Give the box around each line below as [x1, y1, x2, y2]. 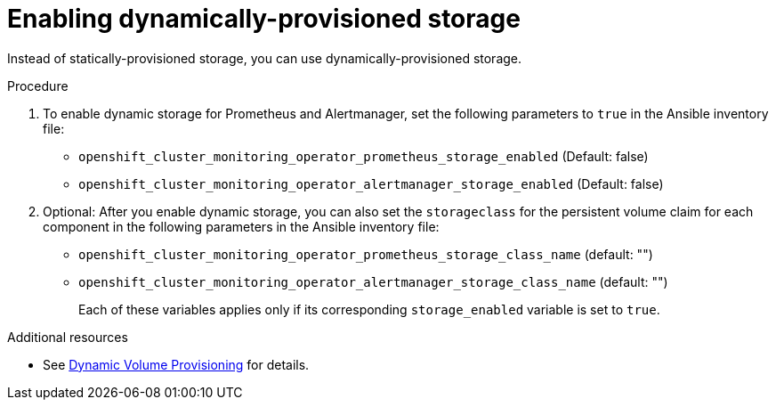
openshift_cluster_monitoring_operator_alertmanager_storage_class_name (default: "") [78, 273, 668, 289]
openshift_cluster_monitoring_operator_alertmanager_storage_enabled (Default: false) [78, 175, 664, 191]
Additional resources [7, 329, 128, 345]
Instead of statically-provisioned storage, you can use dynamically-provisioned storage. [7, 50, 522, 66]
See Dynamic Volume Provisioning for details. [43, 356, 310, 372]
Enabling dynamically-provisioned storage [7, 4, 521, 34]
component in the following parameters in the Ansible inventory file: [43, 218, 440, 234]
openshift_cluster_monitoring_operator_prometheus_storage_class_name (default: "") [78, 246, 653, 262]
